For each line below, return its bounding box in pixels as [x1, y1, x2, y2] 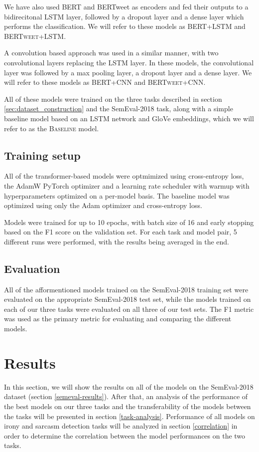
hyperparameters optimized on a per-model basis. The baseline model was [4, 190, 230, 201]
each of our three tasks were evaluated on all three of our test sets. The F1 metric [4, 303, 254, 314]
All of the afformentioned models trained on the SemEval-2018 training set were [4, 284, 249, 294]
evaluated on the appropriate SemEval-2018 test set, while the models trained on [4, 294, 251, 304]
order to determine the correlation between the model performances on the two [4, 430, 246, 441]
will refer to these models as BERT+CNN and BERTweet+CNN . [4, 77, 206, 87]
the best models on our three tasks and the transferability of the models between [4, 401, 251, 411]
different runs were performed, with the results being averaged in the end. [4, 236, 230, 246]
